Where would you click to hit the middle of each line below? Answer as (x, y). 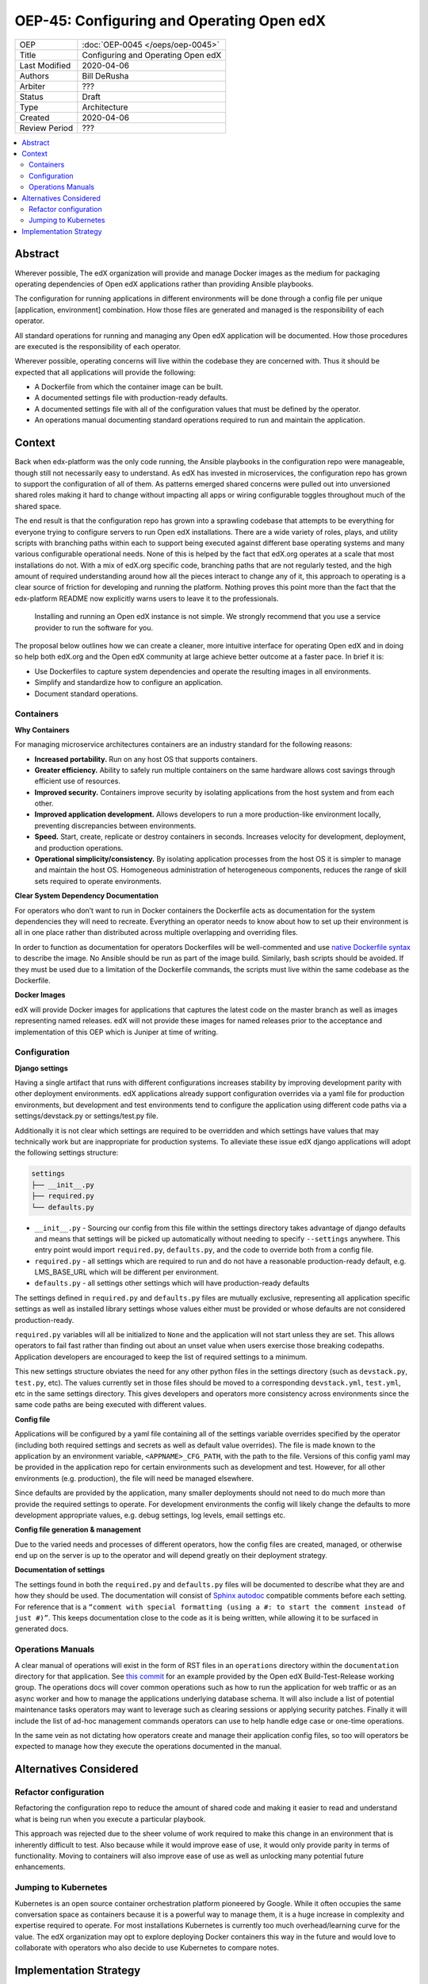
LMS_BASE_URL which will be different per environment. (127, 1272)
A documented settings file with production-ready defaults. (131, 398)
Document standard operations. (86, 694)
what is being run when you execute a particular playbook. (110, 1819)
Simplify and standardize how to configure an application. (129, 682)
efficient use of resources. (77, 781)
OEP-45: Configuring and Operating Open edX (170, 21)
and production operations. (79, 848)
